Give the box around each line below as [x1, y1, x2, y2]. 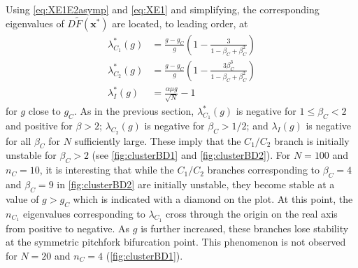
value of [6, 191, 39, 206]
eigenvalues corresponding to [22, 206, 145, 220]
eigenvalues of [6, 15, 64, 30]
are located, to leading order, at [112, 15, 248, 30]
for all [6, 133, 31, 148]
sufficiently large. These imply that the [74, 133, 241, 148]
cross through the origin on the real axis [166, 206, 338, 220]
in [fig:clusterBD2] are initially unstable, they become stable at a [57, 176, 335, 191]
